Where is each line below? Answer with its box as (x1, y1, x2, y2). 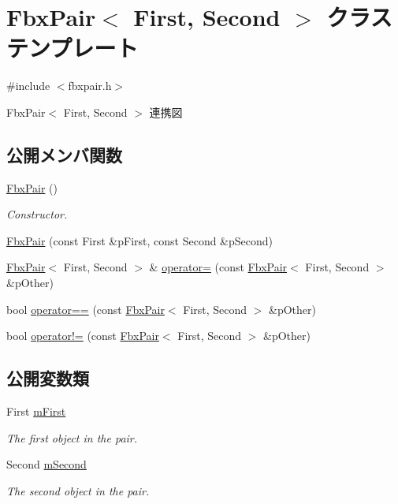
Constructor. (6, 206, 68, 222)
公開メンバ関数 (6, 142, 122, 166)
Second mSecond (6, 456, 87, 472)
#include (6, 77, 50, 94)
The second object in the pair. (6, 482, 150, 498)
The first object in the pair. (6, 429, 138, 446)
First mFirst (6, 403, 66, 420)
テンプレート (6, 32, 139, 64)
